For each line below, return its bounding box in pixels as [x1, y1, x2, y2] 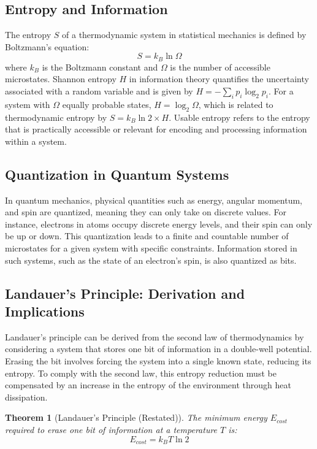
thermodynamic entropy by [5, 110, 107, 123]
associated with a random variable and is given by [5, 85, 193, 98]
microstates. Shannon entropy [5, 72, 116, 85]
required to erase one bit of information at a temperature [5, 423, 218, 436]
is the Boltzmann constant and [42, 60, 158, 73]
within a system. [5, 134, 67, 147]
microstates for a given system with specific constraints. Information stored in [5, 241, 297, 254]
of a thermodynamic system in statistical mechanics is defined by [62, 28, 307, 41]
